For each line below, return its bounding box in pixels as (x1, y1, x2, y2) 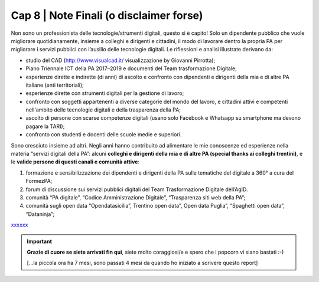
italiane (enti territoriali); (25, 81, 84, 88)
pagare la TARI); (25, 123, 65, 130)
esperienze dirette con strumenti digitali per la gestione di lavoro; (25, 90, 184, 97)
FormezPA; (25, 178, 53, 185)
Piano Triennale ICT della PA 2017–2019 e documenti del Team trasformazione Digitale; (25, 65, 237, 72)
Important (27, 238, 53, 245)
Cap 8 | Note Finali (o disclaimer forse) (11, 9, 203, 22)
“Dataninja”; (25, 210, 55, 218)
